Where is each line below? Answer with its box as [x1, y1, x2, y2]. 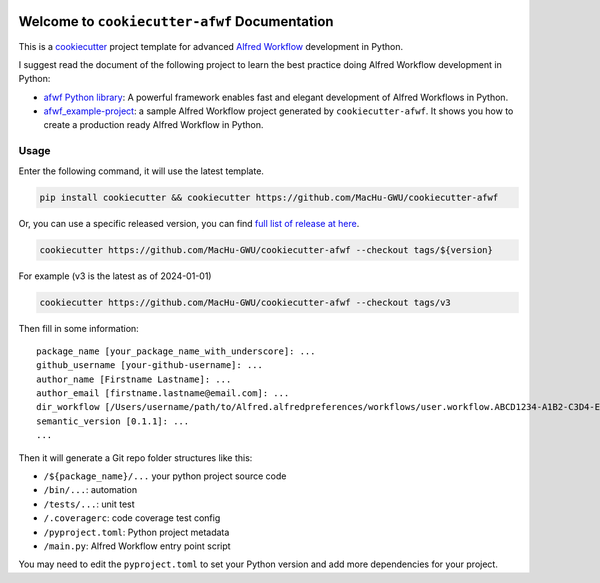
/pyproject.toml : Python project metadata [43, 526, 230, 538]
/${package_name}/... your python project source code [43, 470, 287, 482]
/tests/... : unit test [43, 498, 135, 510]
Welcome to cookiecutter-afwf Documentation [18, 13, 334, 30]
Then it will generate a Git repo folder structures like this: [18, 451, 253, 464]
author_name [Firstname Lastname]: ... [36, 373, 232, 385]
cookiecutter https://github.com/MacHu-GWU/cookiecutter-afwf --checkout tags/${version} [39, 244, 494, 255]
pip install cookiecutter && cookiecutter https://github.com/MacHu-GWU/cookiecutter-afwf [39, 191, 499, 203]
